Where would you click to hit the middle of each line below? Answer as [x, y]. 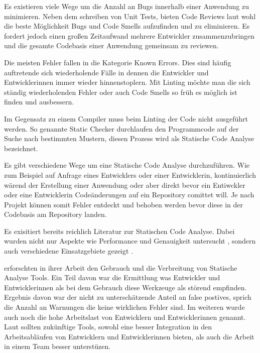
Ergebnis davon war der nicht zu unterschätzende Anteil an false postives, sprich [128, 297]
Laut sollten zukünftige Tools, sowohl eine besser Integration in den [108, 327]
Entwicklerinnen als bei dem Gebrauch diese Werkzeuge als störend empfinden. [125, 287]
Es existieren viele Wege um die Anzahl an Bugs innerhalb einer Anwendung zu [127, 6]
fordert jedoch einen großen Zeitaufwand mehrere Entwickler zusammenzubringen [129, 35]
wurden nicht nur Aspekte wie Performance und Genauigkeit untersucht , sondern [130, 241]
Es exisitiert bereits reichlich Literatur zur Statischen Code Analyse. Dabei [119, 231]
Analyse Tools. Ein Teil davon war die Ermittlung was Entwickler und [112, 277]
